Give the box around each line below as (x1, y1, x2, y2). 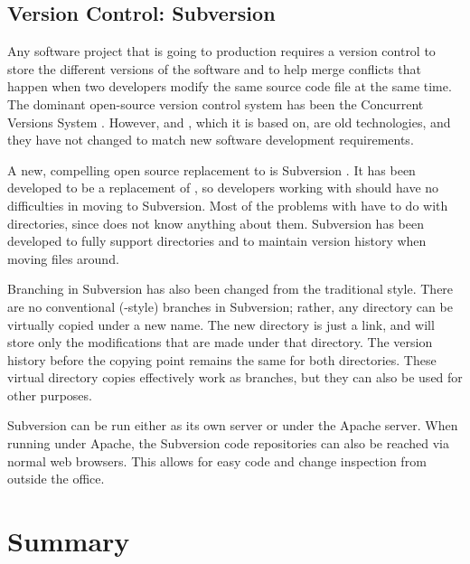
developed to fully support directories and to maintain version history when (7, 231, 427, 250)
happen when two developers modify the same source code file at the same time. (7, 77, 452, 96)
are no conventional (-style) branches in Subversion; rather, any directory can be (7, 296, 453, 315)
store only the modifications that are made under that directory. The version (7, 333, 433, 352)
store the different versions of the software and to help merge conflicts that (7, 59, 421, 78)
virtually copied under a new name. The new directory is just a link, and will (7, 315, 435, 334)
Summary (7, 522, 130, 559)
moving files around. (7, 249, 119, 268)
